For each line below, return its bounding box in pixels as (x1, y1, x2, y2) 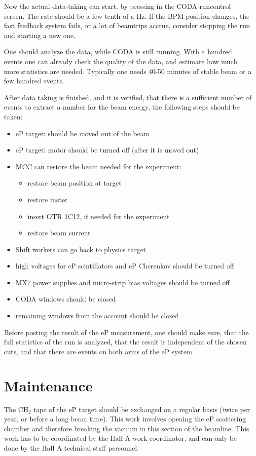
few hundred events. (4, 76, 64, 86)
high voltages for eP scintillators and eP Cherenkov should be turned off (15, 261, 234, 271)
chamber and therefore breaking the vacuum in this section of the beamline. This (4, 423, 249, 433)
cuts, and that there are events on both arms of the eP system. (4, 346, 194, 356)
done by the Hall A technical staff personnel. (4, 442, 139, 453)
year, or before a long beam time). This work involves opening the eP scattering (4, 414, 246, 424)
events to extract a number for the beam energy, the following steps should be (4, 102, 240, 112)
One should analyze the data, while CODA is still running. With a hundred (4, 46, 232, 57)
